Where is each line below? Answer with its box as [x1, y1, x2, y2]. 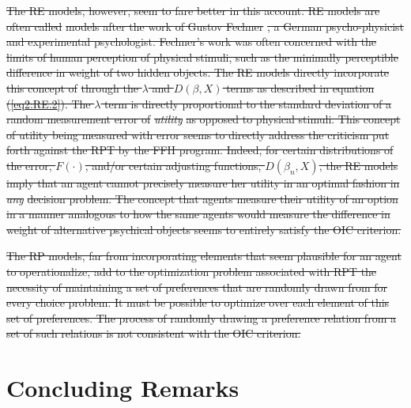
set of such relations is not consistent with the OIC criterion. [6, 325, 301, 342]
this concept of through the [6, 79, 138, 96]
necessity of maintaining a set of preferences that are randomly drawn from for [6, 278, 388, 295]
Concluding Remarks [6, 372, 239, 404]
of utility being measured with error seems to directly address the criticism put [6, 126, 390, 142]
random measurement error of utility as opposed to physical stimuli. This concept [6, 111, 401, 127]
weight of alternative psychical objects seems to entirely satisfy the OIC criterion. [6, 221, 402, 237]
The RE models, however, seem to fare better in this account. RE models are [6, 2, 380, 18]
